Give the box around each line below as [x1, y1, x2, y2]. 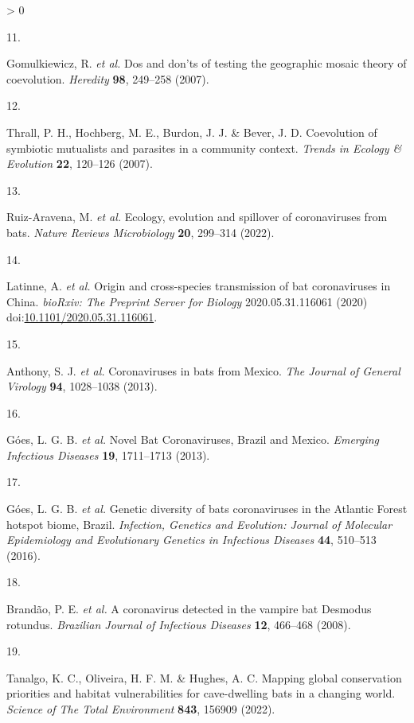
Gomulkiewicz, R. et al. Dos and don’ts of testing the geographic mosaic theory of [6, 55, 407, 72]
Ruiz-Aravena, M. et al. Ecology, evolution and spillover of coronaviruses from [6, 208, 388, 225]
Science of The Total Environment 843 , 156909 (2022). [6, 701, 275, 717]
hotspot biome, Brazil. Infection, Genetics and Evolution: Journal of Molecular [6, 515, 393, 532]
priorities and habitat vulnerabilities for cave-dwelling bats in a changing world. [6, 685, 396, 702]
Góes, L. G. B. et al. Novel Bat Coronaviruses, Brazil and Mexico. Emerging [6, 431, 380, 448]
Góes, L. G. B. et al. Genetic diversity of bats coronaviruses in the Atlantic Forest [6, 500, 408, 517]
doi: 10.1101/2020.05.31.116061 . [6, 309, 158, 325]
